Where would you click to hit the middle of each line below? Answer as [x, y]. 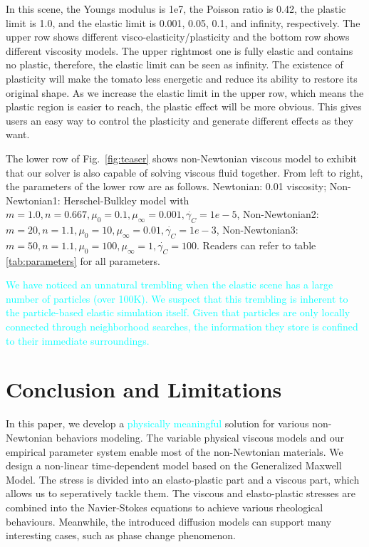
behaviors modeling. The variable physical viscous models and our [200, 437]
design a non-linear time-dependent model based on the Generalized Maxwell [174, 465]
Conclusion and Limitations [144, 389]
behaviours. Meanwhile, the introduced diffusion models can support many [169, 521]
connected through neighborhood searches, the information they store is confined [182, 327]
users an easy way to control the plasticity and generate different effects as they [180, 120]
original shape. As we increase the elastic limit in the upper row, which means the [185, 92]
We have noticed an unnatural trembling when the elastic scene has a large [170, 285]
